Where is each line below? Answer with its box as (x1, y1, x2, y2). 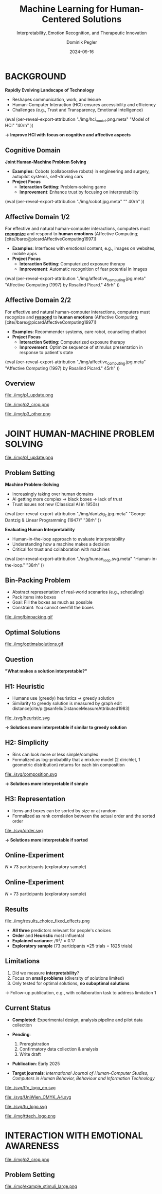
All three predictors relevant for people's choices (12, 927, 111, 933)
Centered (42, 14, 81, 25)
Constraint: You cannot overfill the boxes (12, 605, 94, 611)
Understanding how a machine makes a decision (12, 541, 110, 547)
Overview (5, 379, 36, 388)
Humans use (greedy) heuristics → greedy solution (12, 695, 114, 701)
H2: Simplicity (5, 739, 49, 747)
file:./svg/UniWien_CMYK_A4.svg (5, 1094, 72, 1100)
